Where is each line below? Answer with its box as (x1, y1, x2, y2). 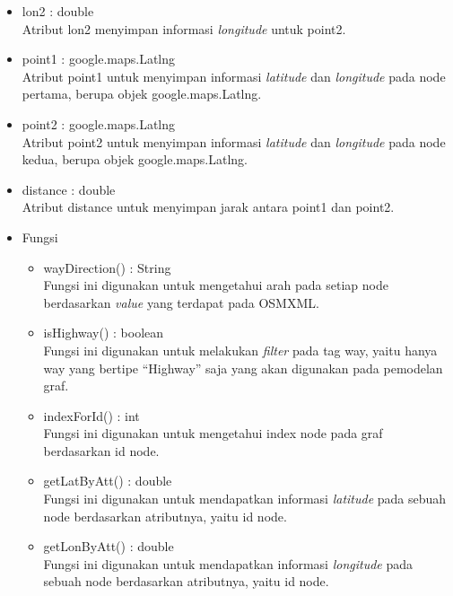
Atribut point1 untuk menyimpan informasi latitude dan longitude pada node (22, 66, 446, 85)
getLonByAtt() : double (43, 537, 174, 556)
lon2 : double (22, 2, 94, 20)
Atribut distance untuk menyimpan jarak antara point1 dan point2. (22, 197, 395, 216)
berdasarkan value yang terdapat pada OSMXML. (43, 293, 319, 311)
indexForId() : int (43, 406, 140, 425)
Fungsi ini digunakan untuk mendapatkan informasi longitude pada (43, 554, 414, 573)
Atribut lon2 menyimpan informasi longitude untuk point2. (22, 19, 346, 38)
